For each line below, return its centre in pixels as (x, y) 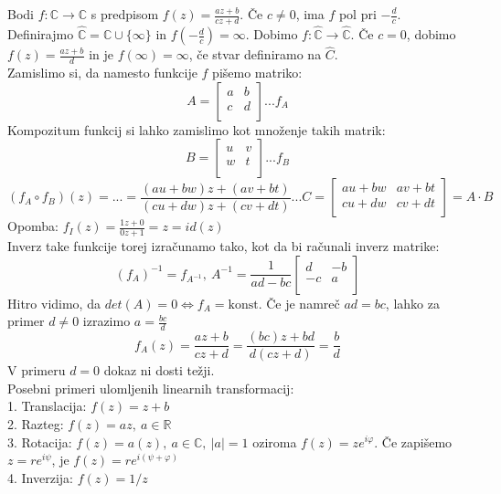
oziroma (275, 441)
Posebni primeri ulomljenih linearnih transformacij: (151, 388)
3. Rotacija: (40, 441)
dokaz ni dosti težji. (159, 370)
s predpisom (125, 14)
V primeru (37, 370)
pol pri (357, 14)
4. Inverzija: (40, 477)
